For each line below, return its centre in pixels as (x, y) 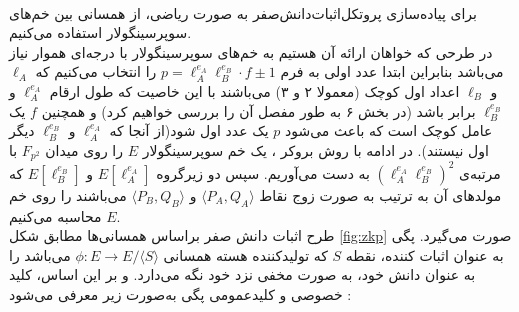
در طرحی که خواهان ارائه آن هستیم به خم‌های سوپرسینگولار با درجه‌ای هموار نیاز (251, 51)
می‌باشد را (40, 254)
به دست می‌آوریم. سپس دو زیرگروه (263, 172)
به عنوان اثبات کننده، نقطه (424, 254)
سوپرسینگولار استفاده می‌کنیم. (100, 32)
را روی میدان (84, 149)
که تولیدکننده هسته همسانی (245, 254)
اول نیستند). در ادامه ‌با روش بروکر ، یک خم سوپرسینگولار (315, 149)
